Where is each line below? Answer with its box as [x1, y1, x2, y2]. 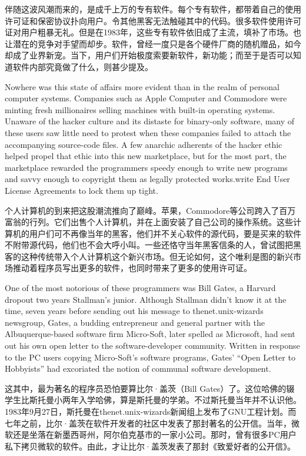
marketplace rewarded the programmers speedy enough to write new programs [5, 161, 288, 173]
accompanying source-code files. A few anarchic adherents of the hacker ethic [5, 138, 282, 150]
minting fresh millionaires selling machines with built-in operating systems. [5, 103, 275, 115]
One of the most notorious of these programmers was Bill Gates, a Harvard [5, 282, 276, 294]
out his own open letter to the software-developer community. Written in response [5, 339, 300, 352]
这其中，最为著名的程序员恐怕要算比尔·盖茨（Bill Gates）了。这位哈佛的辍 [5, 382, 295, 394]
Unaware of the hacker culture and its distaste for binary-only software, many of [5, 115, 295, 127]
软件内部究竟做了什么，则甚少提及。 [12, 60, 153, 72]
